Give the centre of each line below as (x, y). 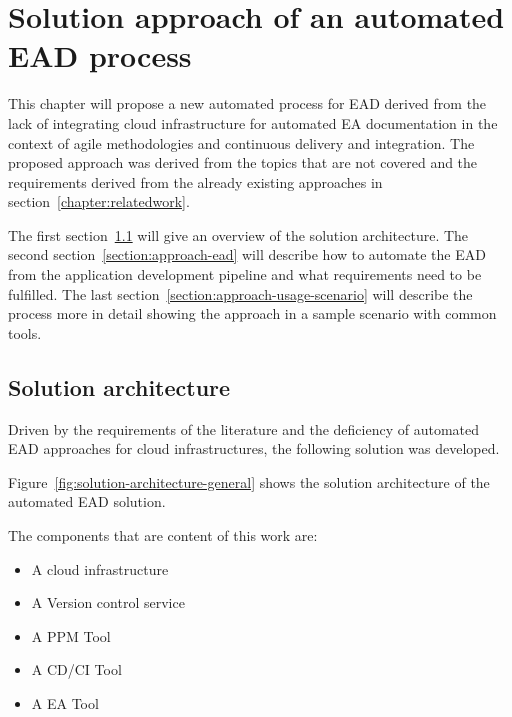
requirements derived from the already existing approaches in (195, 181)
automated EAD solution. (87, 501)
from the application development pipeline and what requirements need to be (245, 274)
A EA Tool (65, 702)
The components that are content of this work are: (163, 535)
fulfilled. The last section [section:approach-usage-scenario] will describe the (240, 293)
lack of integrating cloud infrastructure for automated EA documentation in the (253, 122)
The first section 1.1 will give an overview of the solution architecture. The (238, 234)
